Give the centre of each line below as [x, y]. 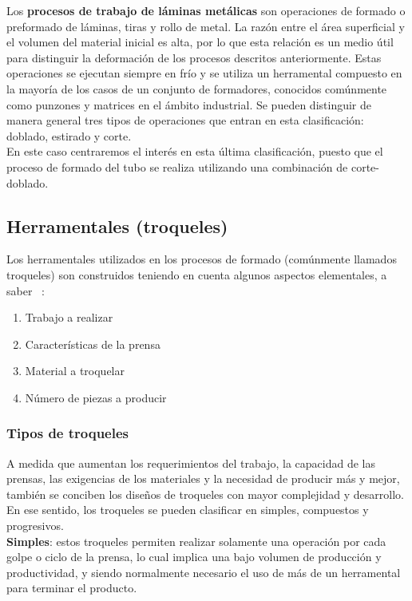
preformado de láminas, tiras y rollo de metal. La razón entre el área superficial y [206, 26]
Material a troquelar [75, 371]
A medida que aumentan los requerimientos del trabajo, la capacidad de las [191, 463]
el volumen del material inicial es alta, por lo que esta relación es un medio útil [200, 42]
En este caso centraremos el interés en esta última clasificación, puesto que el [195, 151]
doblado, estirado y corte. [69, 135]
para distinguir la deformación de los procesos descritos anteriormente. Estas [194, 57]
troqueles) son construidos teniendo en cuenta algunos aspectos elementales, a [197, 274]
